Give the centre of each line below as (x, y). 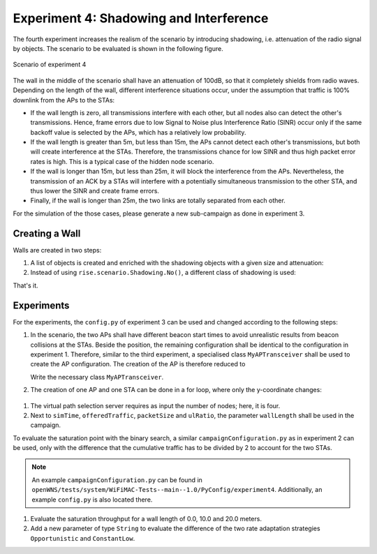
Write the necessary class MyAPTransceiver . (97, 377)
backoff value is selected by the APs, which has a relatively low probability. (138, 132)
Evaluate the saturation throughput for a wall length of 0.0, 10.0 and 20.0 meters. (146, 519)
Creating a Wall (47, 233)
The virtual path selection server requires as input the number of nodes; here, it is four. (155, 405)
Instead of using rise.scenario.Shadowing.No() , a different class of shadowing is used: (163, 273)
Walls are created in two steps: (57, 250)
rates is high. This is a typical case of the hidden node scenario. (122, 161)
